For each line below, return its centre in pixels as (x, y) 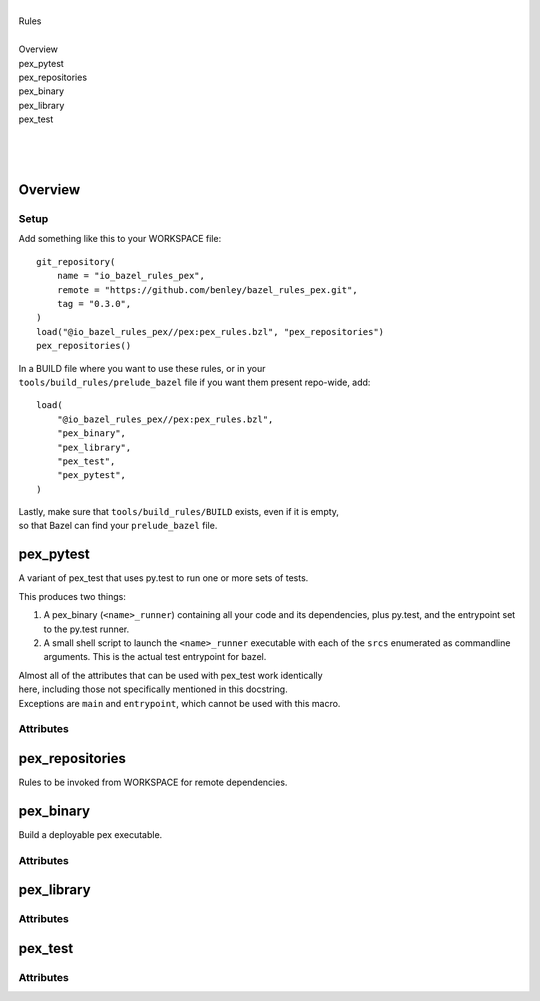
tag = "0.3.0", (94, 304)
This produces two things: (72, 596)
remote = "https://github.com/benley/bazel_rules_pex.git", (207, 289)
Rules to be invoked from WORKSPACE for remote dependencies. (153, 782)
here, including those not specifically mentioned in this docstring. (153, 689)
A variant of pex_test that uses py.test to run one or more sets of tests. (163, 578)
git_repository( (76, 261)
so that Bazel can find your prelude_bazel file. (118, 526)
